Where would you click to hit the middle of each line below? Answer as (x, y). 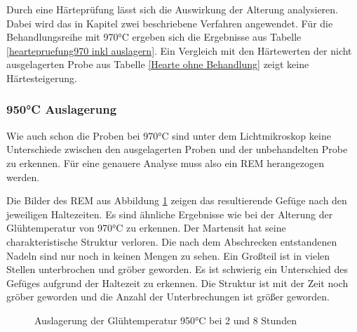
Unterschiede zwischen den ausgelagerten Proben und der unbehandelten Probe (177, 149)
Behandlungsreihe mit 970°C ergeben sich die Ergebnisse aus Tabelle (154, 37)
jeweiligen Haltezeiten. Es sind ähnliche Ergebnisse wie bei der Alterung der (170, 214)
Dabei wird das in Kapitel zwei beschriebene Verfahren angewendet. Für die (170, 23)
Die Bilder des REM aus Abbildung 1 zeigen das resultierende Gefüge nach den (177, 200)
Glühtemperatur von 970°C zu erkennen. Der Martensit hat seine (146, 228)
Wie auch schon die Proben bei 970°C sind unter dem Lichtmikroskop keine (169, 135)
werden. (23, 177)
